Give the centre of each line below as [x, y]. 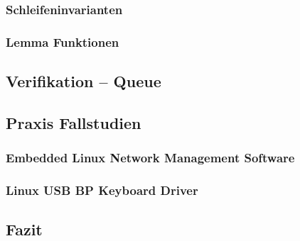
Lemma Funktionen [63, 41]
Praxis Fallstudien [74, 122]
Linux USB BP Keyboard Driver [102, 190]
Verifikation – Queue [84, 81]
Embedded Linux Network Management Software [150, 158]
